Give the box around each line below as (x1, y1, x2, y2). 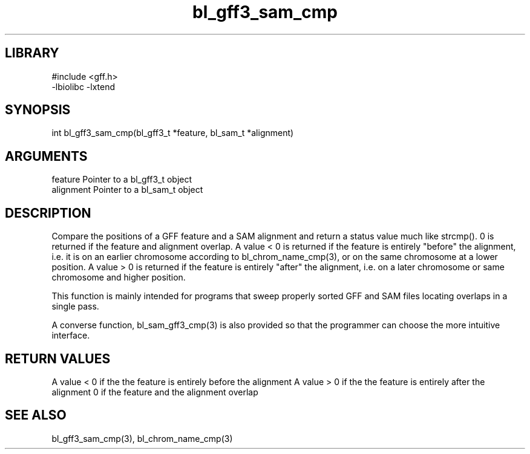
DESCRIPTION (5, 205, 91, 221)
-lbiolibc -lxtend (51, 81, 116, 92)
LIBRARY (5, 45, 59, 61)
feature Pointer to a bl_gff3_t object (51, 174, 192, 185)
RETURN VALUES (5, 351, 111, 366)
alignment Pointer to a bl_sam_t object (51, 184, 203, 195)
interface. (51, 330, 90, 341)
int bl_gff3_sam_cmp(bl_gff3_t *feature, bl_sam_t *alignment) (51, 128, 294, 138)
